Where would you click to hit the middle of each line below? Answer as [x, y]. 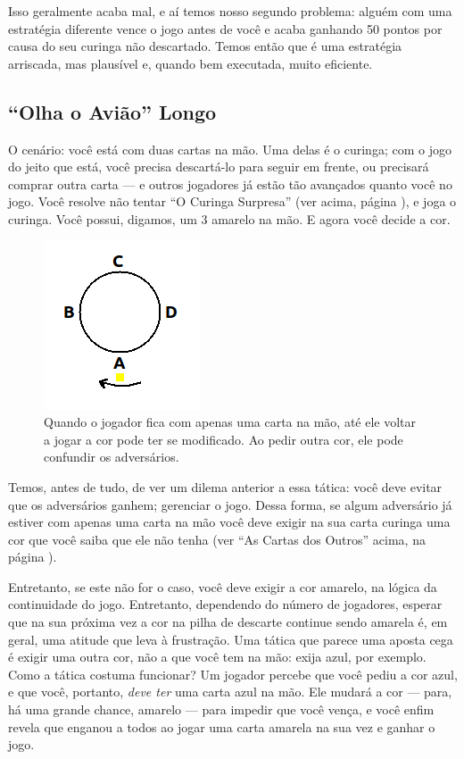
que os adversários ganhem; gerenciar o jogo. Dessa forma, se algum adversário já [230, 504]
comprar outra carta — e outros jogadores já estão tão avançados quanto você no [230, 183]
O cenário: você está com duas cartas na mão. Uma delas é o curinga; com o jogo [230, 149]
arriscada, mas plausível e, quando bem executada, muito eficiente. [191, 63]
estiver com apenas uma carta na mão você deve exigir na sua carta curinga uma [229, 522]
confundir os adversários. [112, 457]
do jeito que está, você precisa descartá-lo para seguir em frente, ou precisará [219, 167]
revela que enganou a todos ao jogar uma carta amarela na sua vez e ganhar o [222, 726]
